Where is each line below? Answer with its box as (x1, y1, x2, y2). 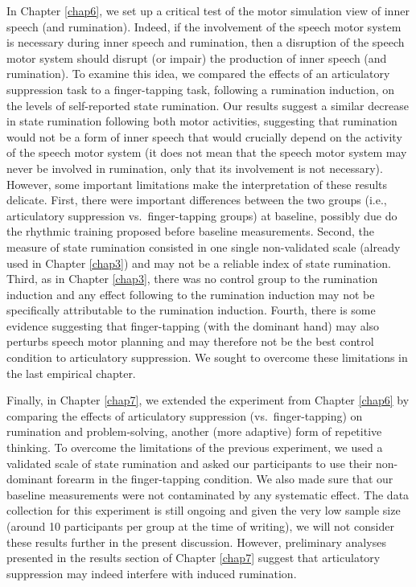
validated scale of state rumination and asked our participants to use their (6, 454, 373, 471)
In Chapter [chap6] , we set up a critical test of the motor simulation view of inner (6, 2, 410, 18)
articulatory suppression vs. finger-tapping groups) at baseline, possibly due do (6, 207, 397, 224)
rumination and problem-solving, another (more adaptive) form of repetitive (6, 423, 382, 440)
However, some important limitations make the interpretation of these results (6, 175, 388, 192)
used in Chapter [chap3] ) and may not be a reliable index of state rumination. (6, 254, 391, 271)
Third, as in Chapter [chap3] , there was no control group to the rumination (6, 270, 378, 287)
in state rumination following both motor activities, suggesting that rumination (6, 113, 397, 129)
